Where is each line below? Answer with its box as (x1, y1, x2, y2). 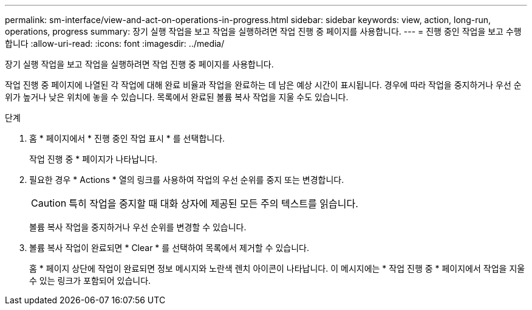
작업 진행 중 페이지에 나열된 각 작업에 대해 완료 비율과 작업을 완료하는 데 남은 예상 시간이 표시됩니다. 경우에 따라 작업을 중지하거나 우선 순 (5, 80, 522, 90)
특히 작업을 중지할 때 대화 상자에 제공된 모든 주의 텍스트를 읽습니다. (69, 198, 358, 210)
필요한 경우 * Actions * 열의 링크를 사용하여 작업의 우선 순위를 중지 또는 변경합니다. (29, 174, 344, 185)
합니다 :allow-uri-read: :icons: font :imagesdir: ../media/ (5, 38, 225, 49)
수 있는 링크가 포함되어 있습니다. (29, 275, 151, 286)
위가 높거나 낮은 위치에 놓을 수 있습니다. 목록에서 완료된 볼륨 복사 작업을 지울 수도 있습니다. (5, 92, 349, 102)
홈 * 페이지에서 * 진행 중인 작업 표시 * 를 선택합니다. (29, 133, 225, 143)
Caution (31, 197, 67, 209)
